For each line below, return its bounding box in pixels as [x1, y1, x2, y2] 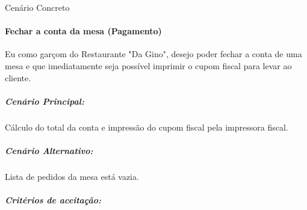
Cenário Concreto [5, 1, 70, 13]
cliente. [5, 71, 31, 84]
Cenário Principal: [5, 94, 84, 107]
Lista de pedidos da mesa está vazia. [5, 170, 139, 182]
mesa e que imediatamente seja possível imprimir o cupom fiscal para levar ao [5, 59, 292, 72]
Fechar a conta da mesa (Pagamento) [5, 25, 162, 37]
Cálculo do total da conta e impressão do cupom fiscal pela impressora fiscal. [5, 120, 288, 133]
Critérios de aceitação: [5, 194, 101, 206]
